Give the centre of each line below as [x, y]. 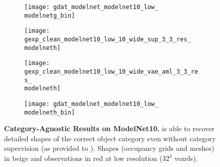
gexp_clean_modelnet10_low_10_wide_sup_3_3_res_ [108, 39]
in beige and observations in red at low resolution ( [83, 158]
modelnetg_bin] [50, 15]
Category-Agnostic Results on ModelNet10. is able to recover [109, 128]
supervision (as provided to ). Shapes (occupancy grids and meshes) [109, 148]
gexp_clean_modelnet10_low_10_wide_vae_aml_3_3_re [111, 71]
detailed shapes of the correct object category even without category [110, 138]
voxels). [186, 158]
